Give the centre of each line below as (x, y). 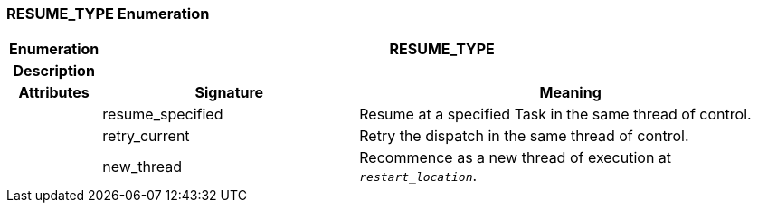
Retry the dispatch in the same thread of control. (524, 136)
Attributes (54, 93)
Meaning (570, 93)
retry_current (146, 136)
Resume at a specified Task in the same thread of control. (555, 115)
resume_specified (163, 115)
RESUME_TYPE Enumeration (108, 14)
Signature (229, 93)
